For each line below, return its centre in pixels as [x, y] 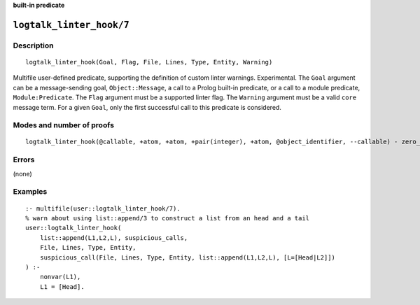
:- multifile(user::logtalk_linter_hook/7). [103, 208]
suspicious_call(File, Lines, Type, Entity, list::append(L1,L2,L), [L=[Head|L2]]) [188, 257]
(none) [23, 173]
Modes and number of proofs [64, 125]
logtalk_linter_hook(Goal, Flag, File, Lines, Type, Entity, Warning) [149, 62]
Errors [24, 159]
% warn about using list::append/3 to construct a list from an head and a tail [168, 218]
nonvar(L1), [60, 277]
